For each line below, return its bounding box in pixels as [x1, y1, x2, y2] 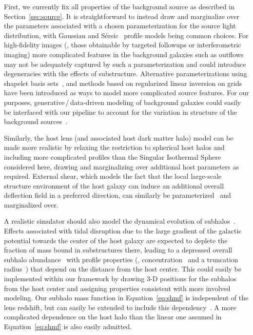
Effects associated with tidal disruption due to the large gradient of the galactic [4, 226, 242, 236]
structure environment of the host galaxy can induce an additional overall [4, 180, 224, 190]
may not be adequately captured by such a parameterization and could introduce [4, 59, 246, 69]
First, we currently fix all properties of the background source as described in [4, 1, 235, 11]
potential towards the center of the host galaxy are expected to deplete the [4, 235, 228, 245]
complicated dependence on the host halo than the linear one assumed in [4, 312, 222, 322]
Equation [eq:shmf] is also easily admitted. [4, 321, 132, 331]
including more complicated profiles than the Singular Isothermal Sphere [4, 151, 221, 162]
